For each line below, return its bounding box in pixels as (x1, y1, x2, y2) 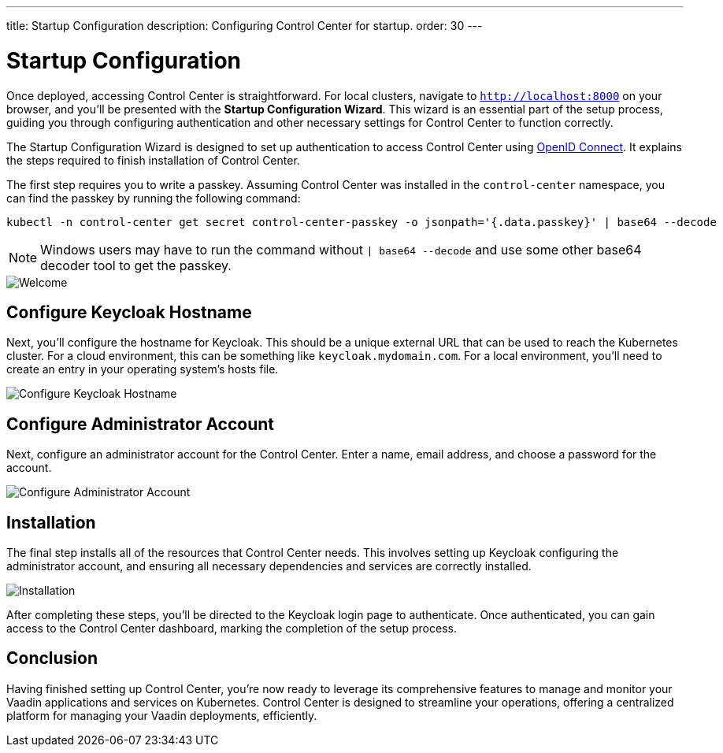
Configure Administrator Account (6, 414, 275, 434)
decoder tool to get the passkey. (40, 257, 232, 273)
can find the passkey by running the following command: (6, 191, 301, 205)
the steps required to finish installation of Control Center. (6, 153, 300, 167)
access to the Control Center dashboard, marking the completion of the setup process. (6, 621, 457, 636)
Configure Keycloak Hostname (6, 302, 252, 322)
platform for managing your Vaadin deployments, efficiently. (6, 708, 317, 722)
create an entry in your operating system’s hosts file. (6, 362, 279, 376)
